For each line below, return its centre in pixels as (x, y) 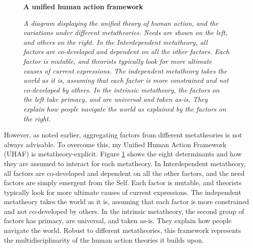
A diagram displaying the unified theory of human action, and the (121, 23)
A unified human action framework (83, 6)
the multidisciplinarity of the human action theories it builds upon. (104, 239)
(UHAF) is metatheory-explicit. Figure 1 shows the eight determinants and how (123, 154)
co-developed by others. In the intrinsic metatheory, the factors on (121, 89)
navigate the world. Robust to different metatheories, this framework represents (123, 230)
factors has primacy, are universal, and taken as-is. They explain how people (118, 220)
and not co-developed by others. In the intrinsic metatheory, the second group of (124, 211)
